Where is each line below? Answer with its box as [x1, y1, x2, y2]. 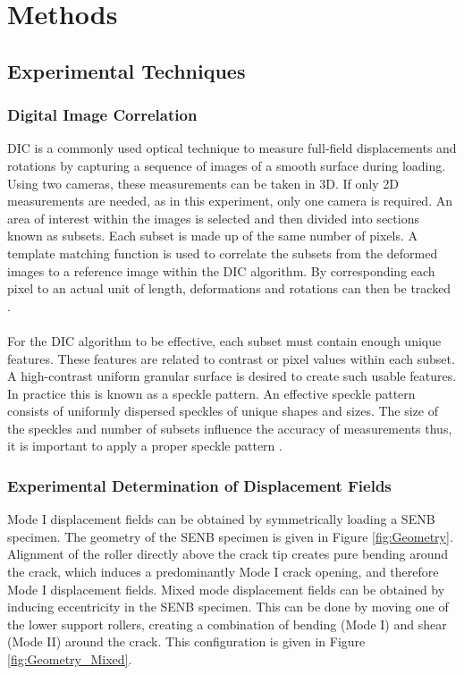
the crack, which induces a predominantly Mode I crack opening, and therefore [7, 562, 439, 581]
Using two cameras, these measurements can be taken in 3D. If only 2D [7, 173, 399, 192]
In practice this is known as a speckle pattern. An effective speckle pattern [7, 384, 416, 402]
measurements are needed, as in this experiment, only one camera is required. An [7, 191, 452, 210]
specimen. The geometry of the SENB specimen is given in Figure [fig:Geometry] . [7, 527, 453, 545]
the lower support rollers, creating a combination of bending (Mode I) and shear [7, 614, 447, 633]
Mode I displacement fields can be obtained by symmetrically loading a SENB [7, 510, 435, 528]
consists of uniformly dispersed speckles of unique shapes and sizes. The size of [7, 401, 439, 420]
